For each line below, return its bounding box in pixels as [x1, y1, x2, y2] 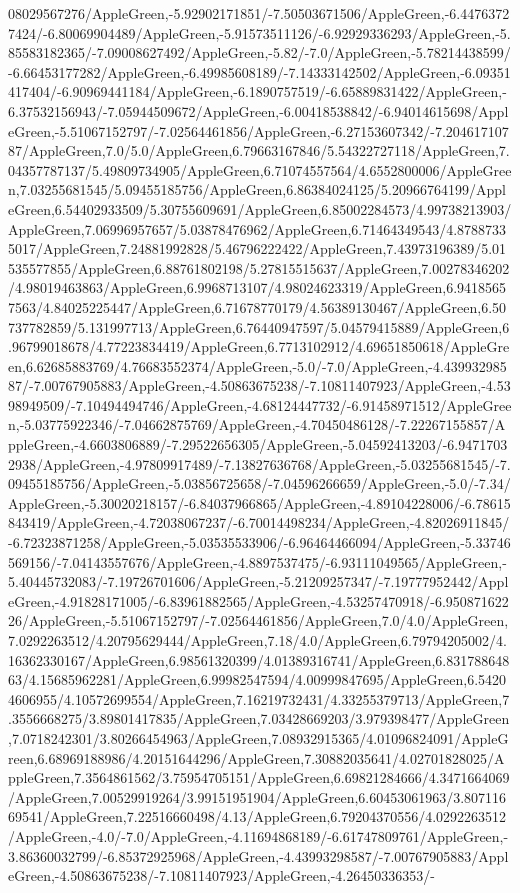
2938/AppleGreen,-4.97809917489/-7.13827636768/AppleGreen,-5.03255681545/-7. [8, 453, 511, 474]
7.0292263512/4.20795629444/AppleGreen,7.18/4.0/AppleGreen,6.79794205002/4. [8, 630, 507, 650]
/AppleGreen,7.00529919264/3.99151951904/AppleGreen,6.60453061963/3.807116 [8, 786, 507, 807]
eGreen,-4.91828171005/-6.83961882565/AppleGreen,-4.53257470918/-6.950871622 [8, 590, 509, 611]
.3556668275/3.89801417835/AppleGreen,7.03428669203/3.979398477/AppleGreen [8, 708, 510, 729]
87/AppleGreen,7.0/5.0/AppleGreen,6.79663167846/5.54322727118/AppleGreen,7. [8, 140, 510, 161]
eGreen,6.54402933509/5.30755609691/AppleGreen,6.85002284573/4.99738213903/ [8, 198, 512, 219]
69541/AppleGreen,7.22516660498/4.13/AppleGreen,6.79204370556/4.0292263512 [8, 806, 507, 827]
